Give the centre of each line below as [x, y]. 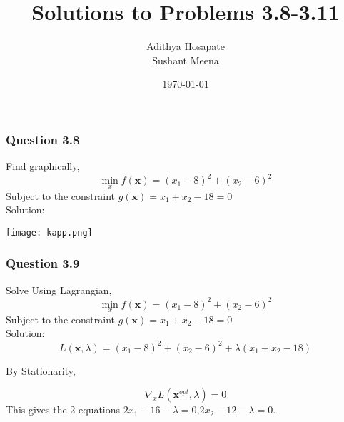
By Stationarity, [41, 370]
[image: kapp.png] [49, 232]
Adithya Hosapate [186, 46]
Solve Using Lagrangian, [59, 290]
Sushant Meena [186, 60]
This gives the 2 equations [63, 410]
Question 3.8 [43, 139]
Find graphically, [43, 166]
